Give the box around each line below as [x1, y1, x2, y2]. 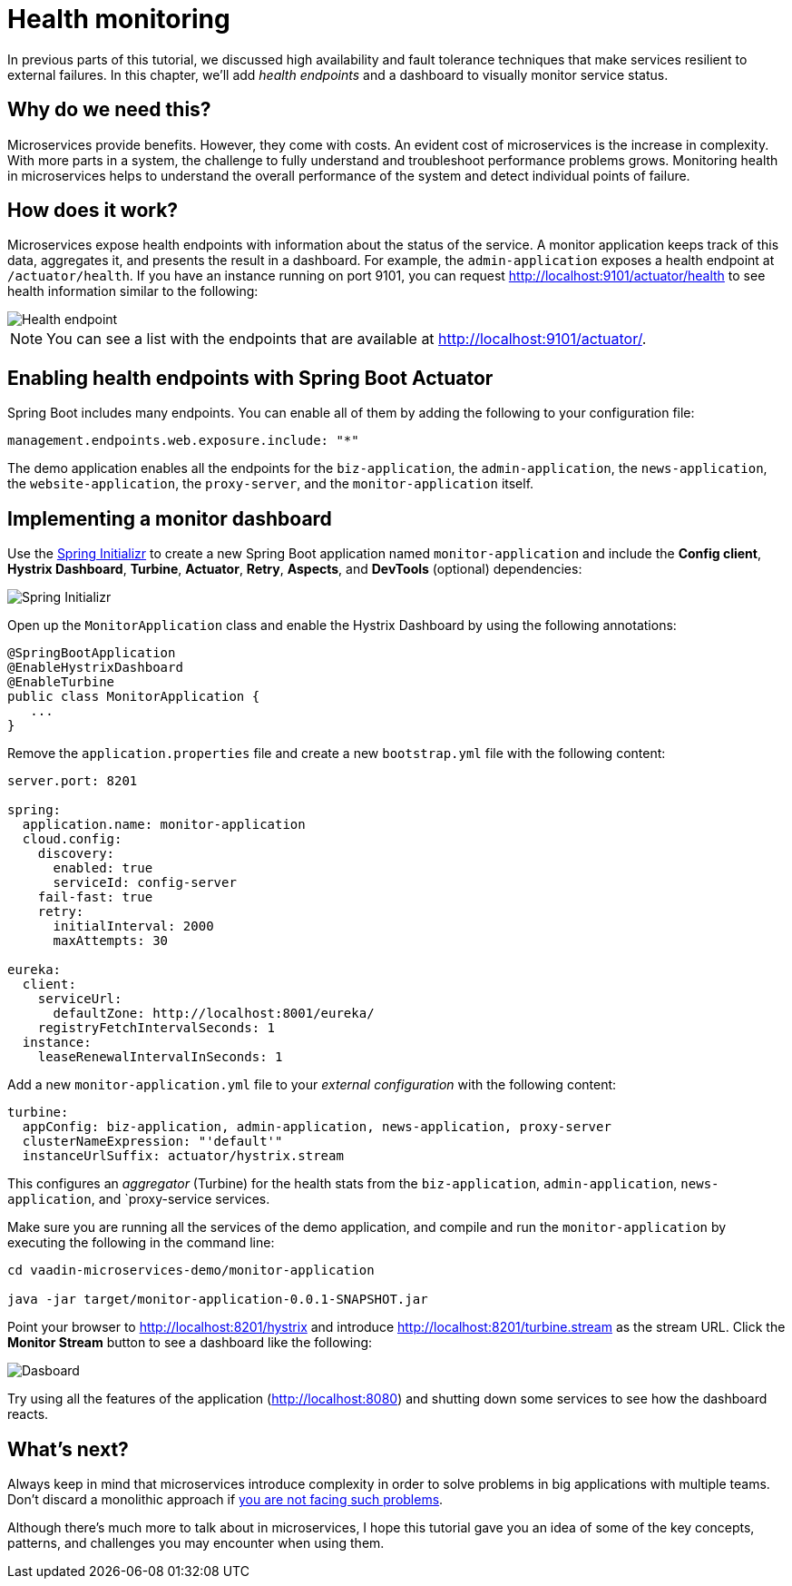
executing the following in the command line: [7, 1235, 275, 1251]
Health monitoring [7, 4, 230, 34]
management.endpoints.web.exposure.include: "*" [7, 433, 359, 448]
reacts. [7, 1406, 49, 1423]
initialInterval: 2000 [53, 919, 214, 934]
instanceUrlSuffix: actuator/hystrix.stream [22, 1148, 344, 1164]
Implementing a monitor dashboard [7, 507, 332, 530]
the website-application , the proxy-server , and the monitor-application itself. [7, 476, 534, 492]
